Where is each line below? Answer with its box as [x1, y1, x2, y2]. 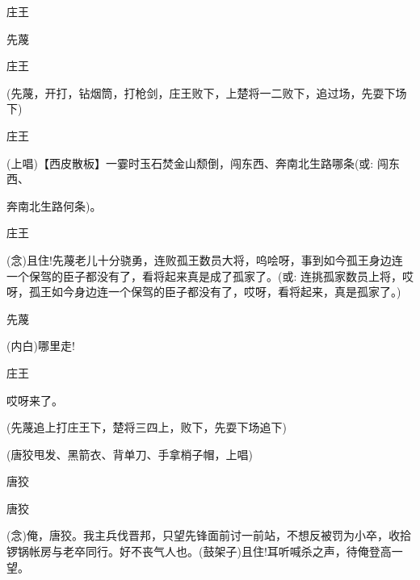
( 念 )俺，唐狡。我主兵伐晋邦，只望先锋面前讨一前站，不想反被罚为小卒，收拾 [6, 527, 411, 544]
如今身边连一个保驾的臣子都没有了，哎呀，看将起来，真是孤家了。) [51, 283, 401, 300]
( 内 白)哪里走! [6, 337, 75, 354]
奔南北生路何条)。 [6, 197, 102, 214]
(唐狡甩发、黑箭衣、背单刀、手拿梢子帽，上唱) [6, 445, 253, 462]
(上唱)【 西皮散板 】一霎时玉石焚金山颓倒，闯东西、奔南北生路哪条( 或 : [6, 154, 374, 171]
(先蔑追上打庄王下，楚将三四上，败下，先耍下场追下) [6, 419, 287, 436]
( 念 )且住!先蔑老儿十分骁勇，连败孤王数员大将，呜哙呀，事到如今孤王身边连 [6, 251, 403, 268]
